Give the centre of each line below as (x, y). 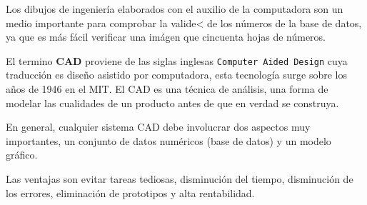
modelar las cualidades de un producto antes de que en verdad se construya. (172, 102)
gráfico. (22, 155)
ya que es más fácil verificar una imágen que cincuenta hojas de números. (166, 37)
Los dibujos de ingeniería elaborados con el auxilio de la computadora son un (175, 9)
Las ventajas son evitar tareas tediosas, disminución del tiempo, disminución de (180, 179)
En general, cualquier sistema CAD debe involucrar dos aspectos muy (158, 127)
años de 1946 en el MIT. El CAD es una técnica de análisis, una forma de (167, 89)
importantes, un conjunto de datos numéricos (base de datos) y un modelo (169, 140)
